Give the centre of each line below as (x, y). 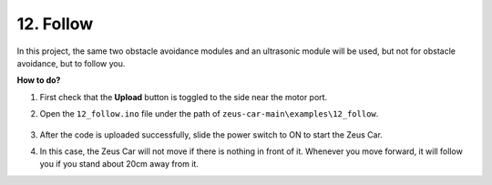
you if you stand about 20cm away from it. (119, 164)
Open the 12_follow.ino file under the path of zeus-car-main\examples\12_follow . (209, 114)
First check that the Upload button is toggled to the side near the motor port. (184, 97)
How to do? (39, 80)
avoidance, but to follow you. (71, 63)
